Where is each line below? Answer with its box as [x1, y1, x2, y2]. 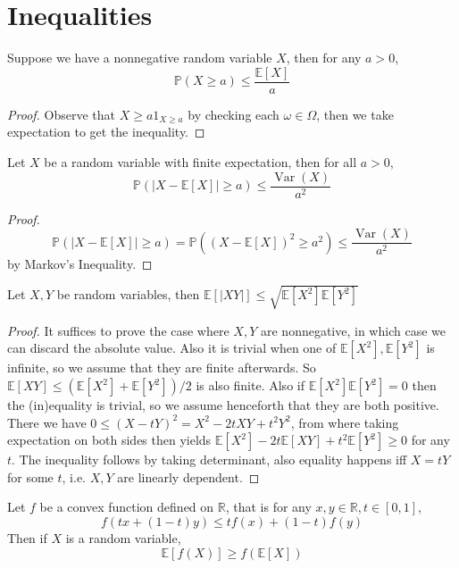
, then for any [286, 48, 362, 67]
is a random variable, [65, 528, 181, 547]
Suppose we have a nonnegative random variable [7, 48, 272, 67]
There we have [7, 413, 87, 431]
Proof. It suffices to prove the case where [7, 321, 229, 339]
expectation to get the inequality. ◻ [7, 122, 205, 141]
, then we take [316, 104, 394, 123]
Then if [7, 528, 47, 547]
